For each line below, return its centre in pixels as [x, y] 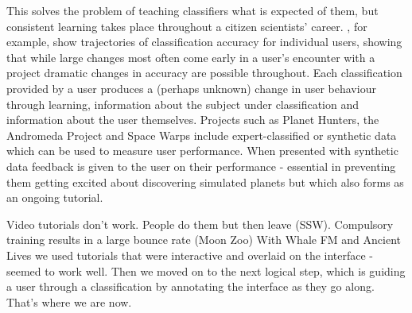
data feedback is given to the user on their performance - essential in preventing [201, 166]
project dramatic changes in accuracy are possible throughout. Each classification [204, 73]
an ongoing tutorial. [55, 197]
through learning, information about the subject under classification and [183, 104]
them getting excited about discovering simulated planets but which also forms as [205, 182]
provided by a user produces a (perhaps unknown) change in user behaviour [191, 88]
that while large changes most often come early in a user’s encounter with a [191, 57]
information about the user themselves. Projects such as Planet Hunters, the [193, 120]
